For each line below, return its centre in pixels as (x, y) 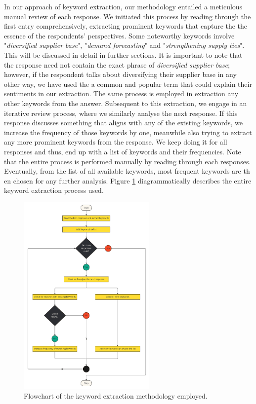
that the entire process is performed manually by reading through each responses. (128, 161)
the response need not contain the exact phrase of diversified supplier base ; (117, 64)
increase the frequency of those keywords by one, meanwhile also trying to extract (128, 132)
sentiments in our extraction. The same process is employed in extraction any (121, 93)
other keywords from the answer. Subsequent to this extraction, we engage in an (126, 103)
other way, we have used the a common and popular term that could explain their (128, 84)
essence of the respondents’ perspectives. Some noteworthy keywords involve (119, 35)
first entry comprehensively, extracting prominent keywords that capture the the (126, 26)
